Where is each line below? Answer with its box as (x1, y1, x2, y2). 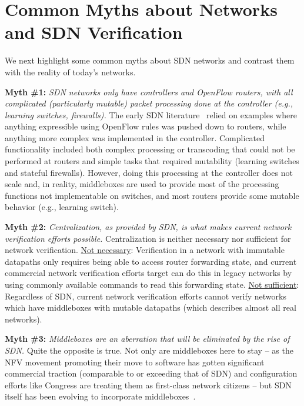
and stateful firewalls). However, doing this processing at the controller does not (5, 166, 293, 178)
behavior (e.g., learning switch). (5, 201, 119, 213)
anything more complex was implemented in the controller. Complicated (5, 131, 265, 144)
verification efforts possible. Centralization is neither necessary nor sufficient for (5, 232, 291, 244)
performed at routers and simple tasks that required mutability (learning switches (5, 155, 299, 167)
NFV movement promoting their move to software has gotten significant (5, 355, 265, 368)
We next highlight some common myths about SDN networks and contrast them (5, 54, 295, 66)
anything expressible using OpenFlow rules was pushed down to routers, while (5, 120, 286, 132)
